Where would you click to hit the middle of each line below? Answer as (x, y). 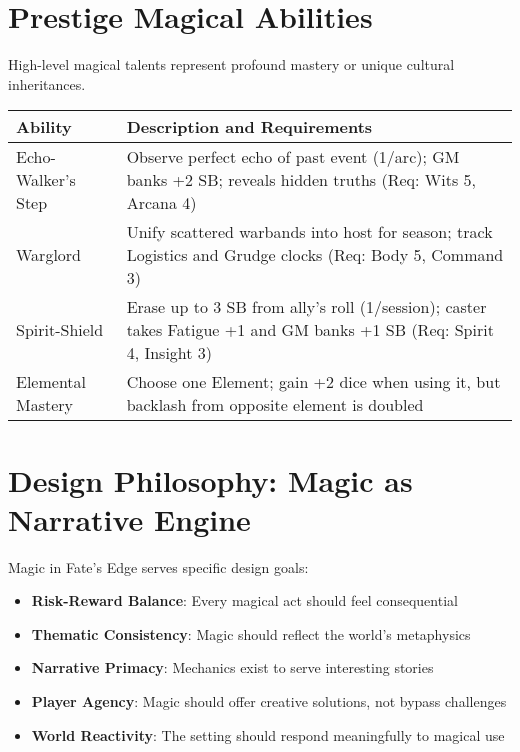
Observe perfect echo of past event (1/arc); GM (293, 157)
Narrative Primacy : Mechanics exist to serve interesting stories (232, 667)
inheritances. (47, 83)
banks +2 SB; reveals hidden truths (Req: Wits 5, (301, 180)
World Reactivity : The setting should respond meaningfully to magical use (268, 734)
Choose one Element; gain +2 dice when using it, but (313, 382)
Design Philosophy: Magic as (210, 479)
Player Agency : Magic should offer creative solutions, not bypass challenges (269, 701)
